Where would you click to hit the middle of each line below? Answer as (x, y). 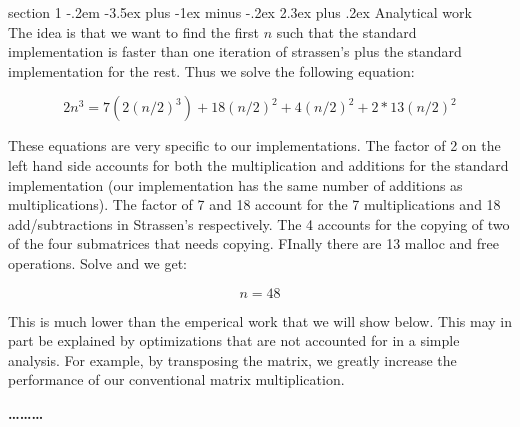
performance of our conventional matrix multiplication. (176, 379)
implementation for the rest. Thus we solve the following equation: (211, 70)
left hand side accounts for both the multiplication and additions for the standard (258, 164)
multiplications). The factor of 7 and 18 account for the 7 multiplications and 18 (254, 204)
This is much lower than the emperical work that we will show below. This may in (260, 320)
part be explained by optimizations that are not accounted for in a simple (234, 340)
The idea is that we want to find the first (134, 31)
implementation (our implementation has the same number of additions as (235, 184)
